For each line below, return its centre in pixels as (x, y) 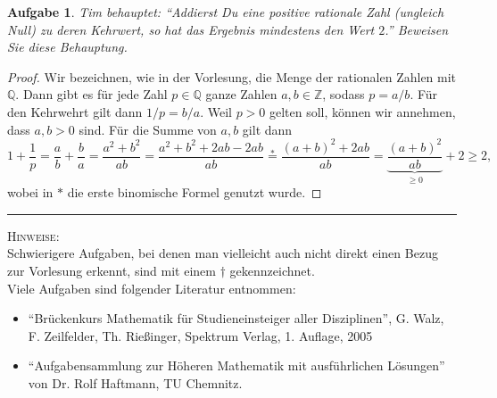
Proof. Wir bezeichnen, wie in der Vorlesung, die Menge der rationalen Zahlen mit (232, 76)
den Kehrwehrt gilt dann (75, 111)
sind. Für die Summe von (148, 129)
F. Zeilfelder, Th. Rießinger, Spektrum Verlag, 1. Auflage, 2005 (200, 335)
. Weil (216, 111)
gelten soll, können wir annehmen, (362, 111)
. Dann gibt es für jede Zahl (91, 94)
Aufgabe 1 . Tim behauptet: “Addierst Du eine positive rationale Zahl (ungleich (226, 12)
